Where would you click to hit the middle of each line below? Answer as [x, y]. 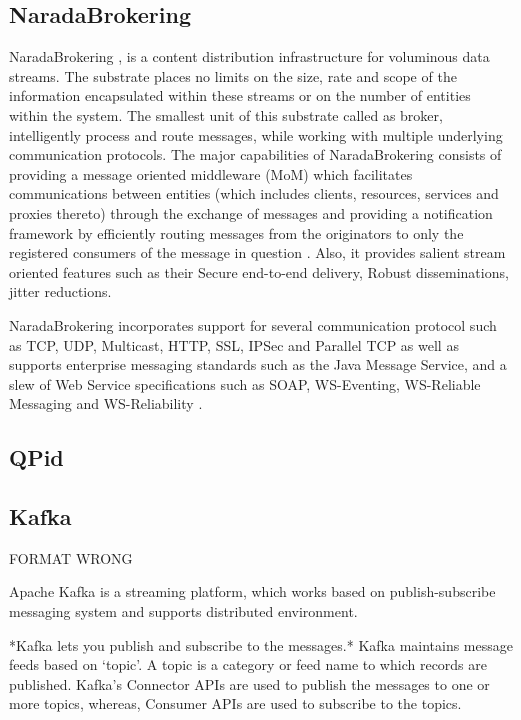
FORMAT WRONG [71, 557]
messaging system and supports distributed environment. [183, 611]
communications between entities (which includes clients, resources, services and [254, 193]
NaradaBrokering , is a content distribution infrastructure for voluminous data [249, 56]
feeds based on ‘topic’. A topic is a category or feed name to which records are [248, 664]
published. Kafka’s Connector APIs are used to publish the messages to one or [249, 683]
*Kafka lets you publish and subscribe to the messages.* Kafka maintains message [261, 644]
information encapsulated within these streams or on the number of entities [240, 95]
